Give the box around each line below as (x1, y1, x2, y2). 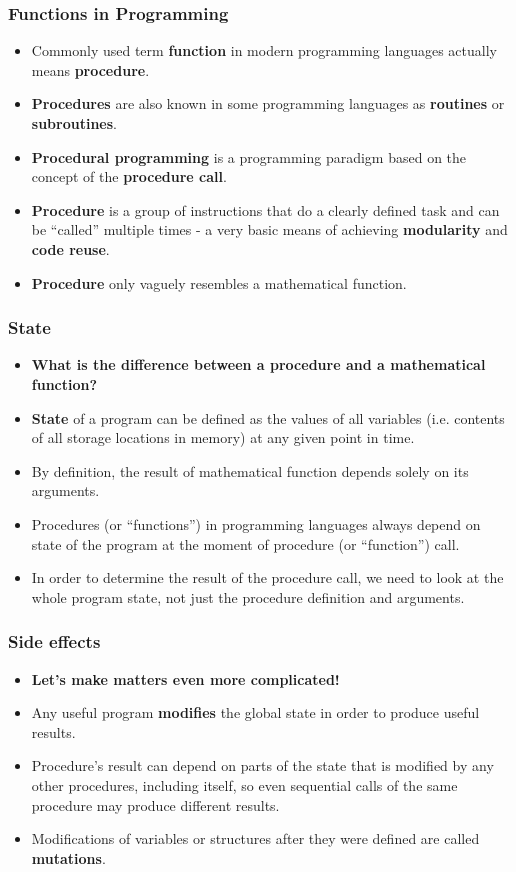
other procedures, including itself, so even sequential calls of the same (31, 774, 458, 795)
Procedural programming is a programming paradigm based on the (31, 146, 467, 167)
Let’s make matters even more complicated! (31, 668, 340, 689)
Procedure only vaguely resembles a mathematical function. (31, 272, 407, 293)
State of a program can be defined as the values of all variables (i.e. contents (31, 407, 505, 428)
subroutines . (31, 113, 117, 133)
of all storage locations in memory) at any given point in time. (31, 427, 415, 448)
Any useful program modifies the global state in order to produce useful (31, 702, 480, 723)
